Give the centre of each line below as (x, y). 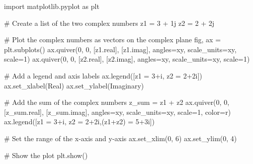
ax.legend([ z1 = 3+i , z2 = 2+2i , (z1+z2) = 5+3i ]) (79, 122)
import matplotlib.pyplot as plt (52, 6)
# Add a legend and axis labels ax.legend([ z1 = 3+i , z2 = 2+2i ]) (103, 75)
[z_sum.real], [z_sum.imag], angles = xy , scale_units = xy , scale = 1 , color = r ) (118, 112)
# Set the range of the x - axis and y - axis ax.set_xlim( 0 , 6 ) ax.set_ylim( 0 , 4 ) (121, 138)
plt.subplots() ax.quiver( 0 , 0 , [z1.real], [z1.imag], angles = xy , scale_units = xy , (120, 49)
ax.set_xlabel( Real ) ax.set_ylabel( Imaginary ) (74, 85)
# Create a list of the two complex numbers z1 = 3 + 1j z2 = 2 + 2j (109, 23)
